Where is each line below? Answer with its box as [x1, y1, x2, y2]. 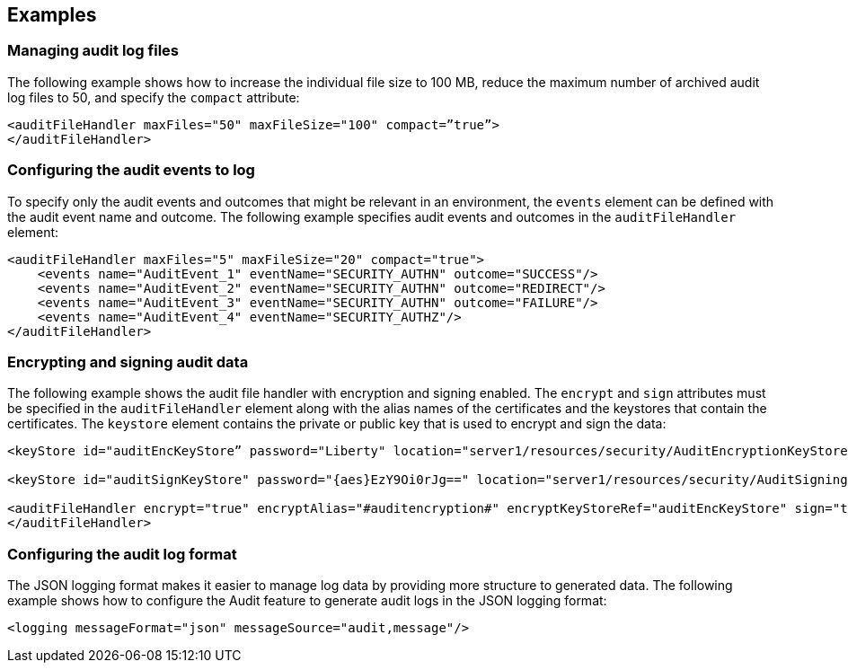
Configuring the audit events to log [7, 161, 255, 180]
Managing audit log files [7, 41, 179, 60]
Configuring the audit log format [7, 544, 237, 563]
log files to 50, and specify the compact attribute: [7, 89, 300, 105]
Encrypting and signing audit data [7, 352, 249, 371]
